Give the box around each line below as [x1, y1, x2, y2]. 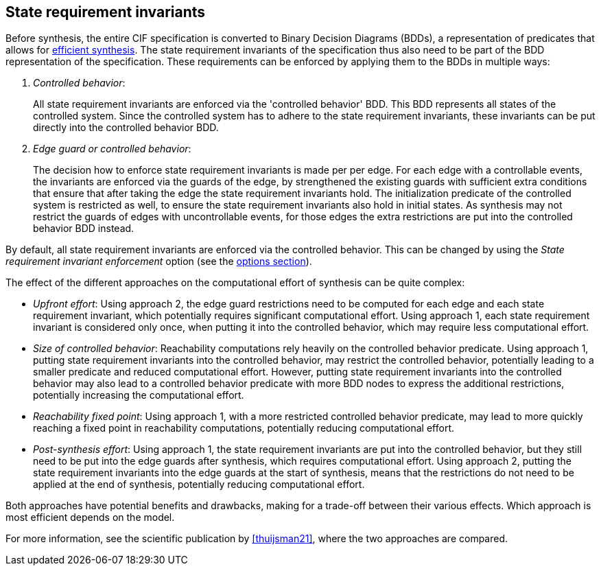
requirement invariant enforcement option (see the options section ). [5, 255, 312, 268]
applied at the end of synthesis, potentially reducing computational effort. [33, 478, 365, 491]
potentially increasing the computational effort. [33, 389, 244, 401]
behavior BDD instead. [33, 222, 134, 235]
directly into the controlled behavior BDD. [33, 121, 219, 134]
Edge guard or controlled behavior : [33, 143, 191, 155]
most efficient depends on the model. [5, 511, 175, 524]
